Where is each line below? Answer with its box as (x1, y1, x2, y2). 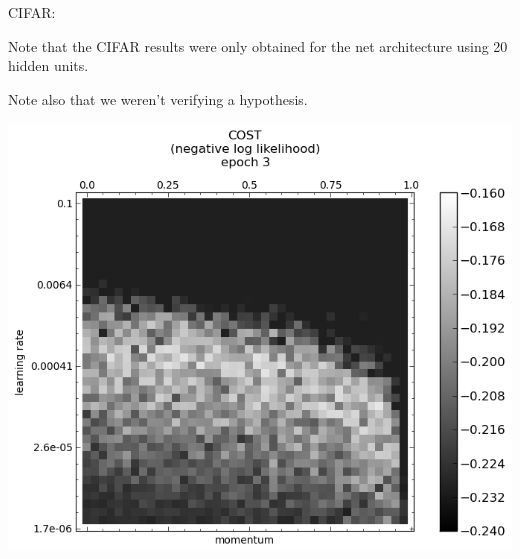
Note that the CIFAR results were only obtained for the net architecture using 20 (8, 35, 508, 56)
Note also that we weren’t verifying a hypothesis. (8, 88, 308, 109)
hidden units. (8, 55, 89, 76)
